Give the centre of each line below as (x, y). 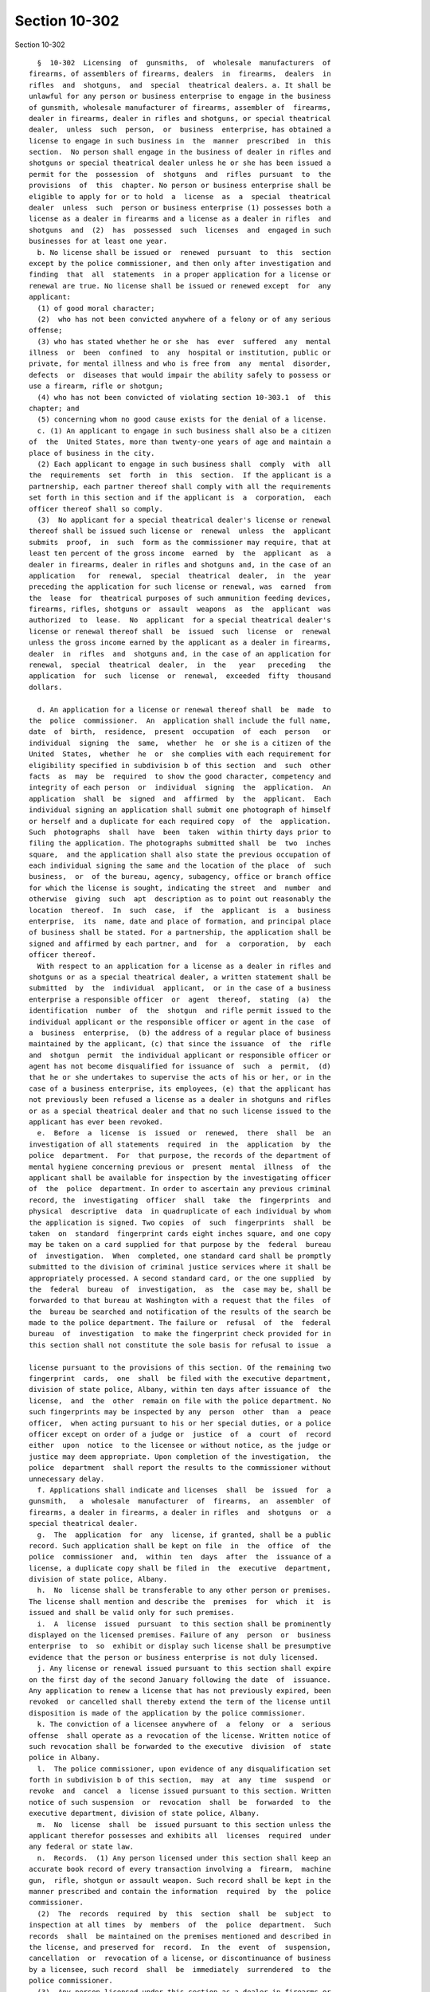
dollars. (46, 687)
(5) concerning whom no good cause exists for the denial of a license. (182, 420)
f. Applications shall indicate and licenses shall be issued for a (184, 1490)
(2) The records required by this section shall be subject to (184, 1914)
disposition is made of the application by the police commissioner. (168, 1713)
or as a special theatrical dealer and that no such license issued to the (180, 1111)
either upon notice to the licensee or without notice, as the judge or (180, 1445)
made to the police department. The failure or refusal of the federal (180, 1323)
